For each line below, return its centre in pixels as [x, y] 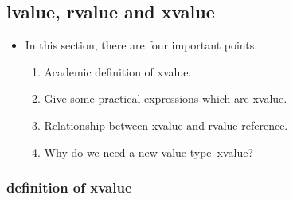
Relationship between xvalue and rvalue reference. [166, 125]
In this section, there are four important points [140, 45]
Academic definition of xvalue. [118, 71]
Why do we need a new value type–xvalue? [149, 152]
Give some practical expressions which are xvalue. [166, 98]
